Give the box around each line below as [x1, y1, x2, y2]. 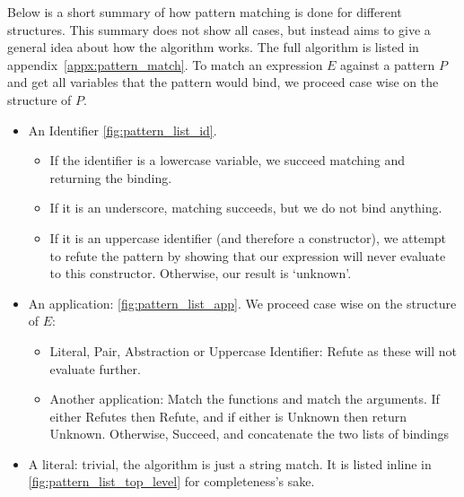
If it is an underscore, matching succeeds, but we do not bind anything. [49, 198, 442, 217]
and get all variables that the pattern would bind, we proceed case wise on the [7, 73, 439, 92]
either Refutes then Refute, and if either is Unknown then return [49, 406, 407, 425]
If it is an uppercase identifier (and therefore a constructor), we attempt [49, 228, 447, 247]
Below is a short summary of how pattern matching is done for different [7, 3, 402, 21]
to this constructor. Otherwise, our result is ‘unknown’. [49, 264, 352, 283]
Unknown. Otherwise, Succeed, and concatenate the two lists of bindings [49, 424, 450, 443]
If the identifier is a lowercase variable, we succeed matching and [49, 151, 405, 170]
